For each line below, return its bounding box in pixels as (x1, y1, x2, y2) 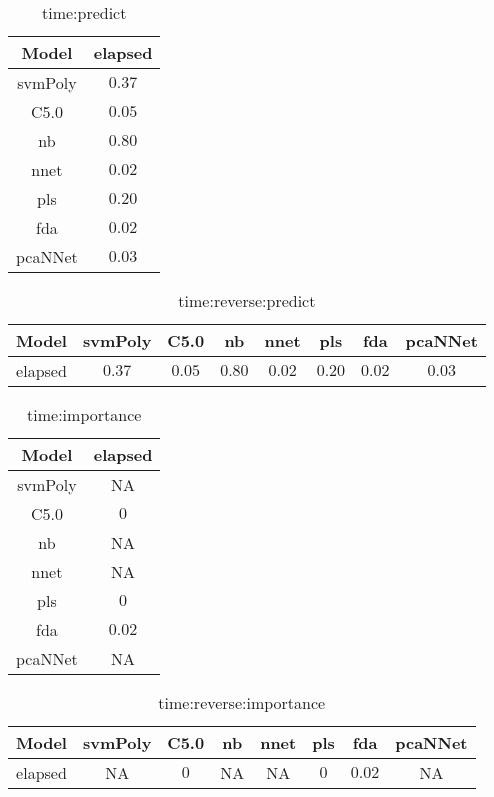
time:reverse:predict (178, 289, 316, 312)
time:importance (27, 403, 142, 426)
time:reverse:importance (158, 691, 326, 714)
